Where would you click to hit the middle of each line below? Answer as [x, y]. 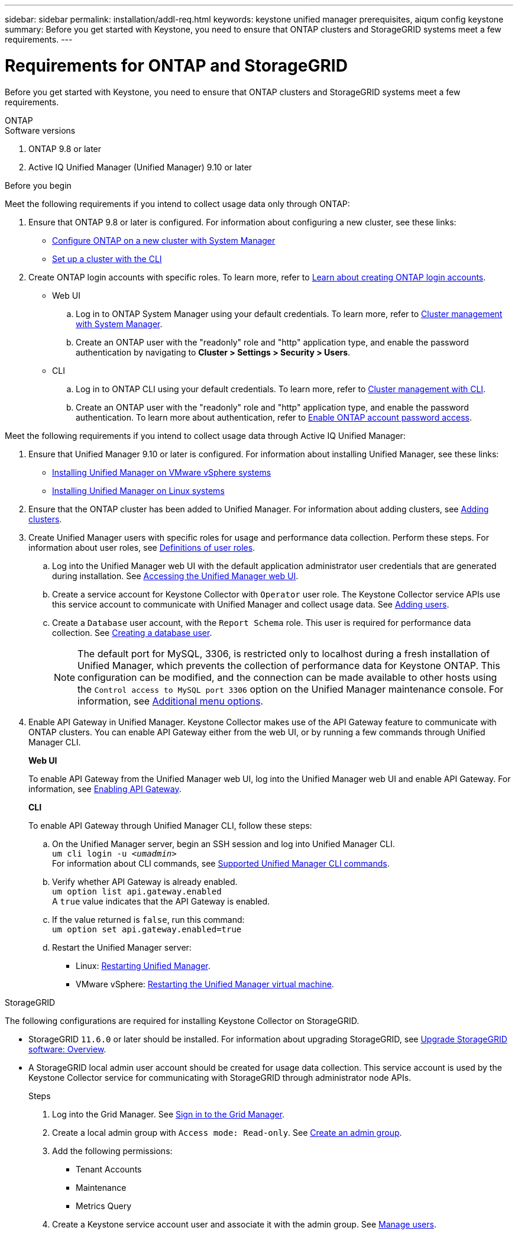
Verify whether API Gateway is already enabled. [145, 881]
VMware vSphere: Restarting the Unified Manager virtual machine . [205, 984]
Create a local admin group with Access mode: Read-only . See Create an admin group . [227, 1132]
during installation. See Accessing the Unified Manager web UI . [175, 576]
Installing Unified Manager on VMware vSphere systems [162, 472]
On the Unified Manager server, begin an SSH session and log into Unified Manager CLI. [224, 844]
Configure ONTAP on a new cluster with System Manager [164, 240]
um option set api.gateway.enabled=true [147, 929]
